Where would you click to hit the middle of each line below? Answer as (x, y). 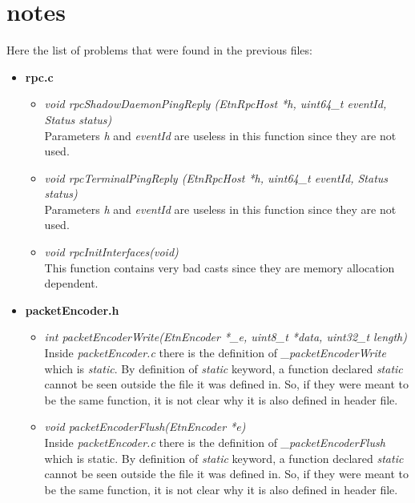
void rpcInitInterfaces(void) (111, 252)
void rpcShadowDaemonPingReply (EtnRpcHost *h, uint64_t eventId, (216, 104)
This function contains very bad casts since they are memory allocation (220, 267)
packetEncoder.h (72, 310)
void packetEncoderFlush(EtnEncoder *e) (145, 427)
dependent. (71, 283)
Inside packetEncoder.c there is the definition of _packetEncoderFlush (215, 442)
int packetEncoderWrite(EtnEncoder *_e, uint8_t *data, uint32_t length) (226, 337)
